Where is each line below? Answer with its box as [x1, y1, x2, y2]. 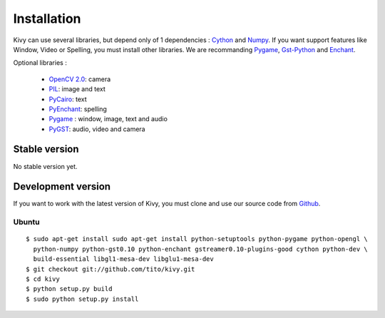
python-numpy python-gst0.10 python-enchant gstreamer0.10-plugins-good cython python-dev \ [33, 245, 369, 253]
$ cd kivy [26, 275, 60, 283]
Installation [13, 11, 81, 26]
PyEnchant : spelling [48, 104, 107, 113]
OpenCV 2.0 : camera [48, 75, 111, 83]
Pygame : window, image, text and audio [48, 115, 168, 123]
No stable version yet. [13, 162, 78, 170]
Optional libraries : [13, 58, 67, 67]
